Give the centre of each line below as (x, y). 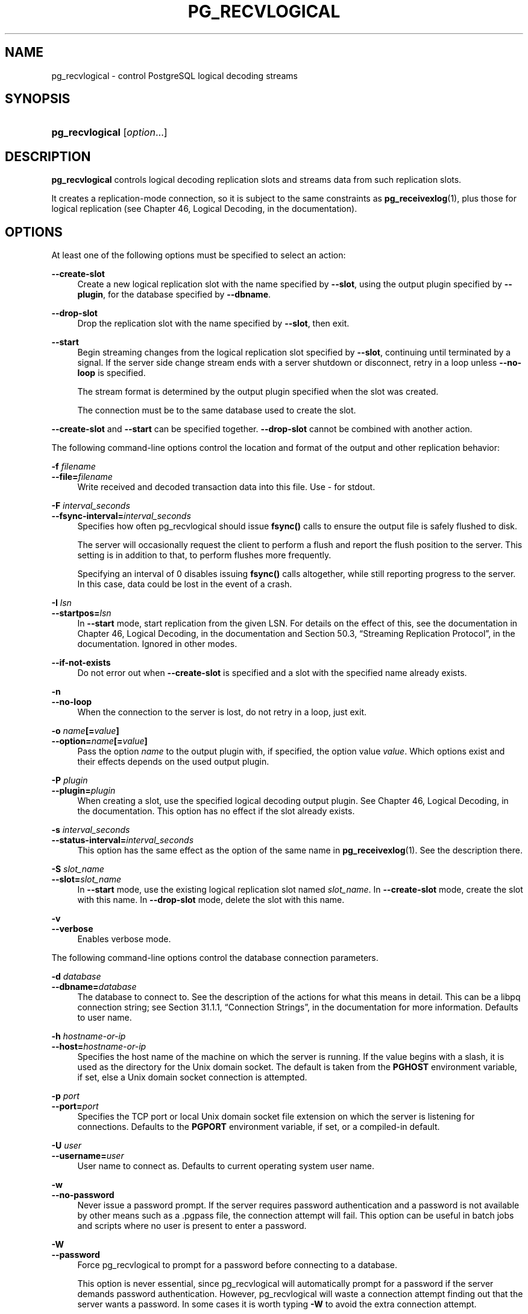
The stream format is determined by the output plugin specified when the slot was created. (258, 392)
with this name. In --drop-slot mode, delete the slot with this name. (211, 900)
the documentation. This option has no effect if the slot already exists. (216, 811)
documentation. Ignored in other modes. (157, 644)
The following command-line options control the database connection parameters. (215, 958)
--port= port (75, 1106)
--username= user (88, 1156)
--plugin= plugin (83, 791)
